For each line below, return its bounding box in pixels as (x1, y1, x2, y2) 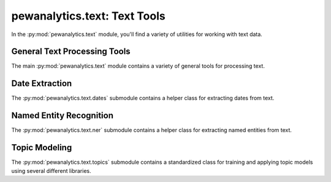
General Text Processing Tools (11, 46, 131, 57)
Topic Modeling (11, 142, 72, 153)
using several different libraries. (11, 167, 91, 174)
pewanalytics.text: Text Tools (11, 9, 165, 23)
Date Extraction (11, 78, 72, 89)
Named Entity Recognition (11, 111, 113, 121)
